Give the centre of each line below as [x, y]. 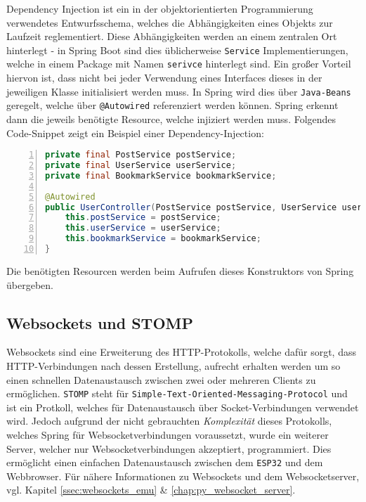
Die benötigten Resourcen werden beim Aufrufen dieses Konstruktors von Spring [180, 270]
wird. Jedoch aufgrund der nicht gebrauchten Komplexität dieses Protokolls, [169, 421]
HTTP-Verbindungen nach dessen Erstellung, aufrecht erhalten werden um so [174, 365]
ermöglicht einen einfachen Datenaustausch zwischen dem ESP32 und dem [165, 462]
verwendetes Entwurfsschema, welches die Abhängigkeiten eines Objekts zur [170, 22]
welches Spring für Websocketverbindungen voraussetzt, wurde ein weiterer [168, 434]
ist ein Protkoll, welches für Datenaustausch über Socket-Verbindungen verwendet [183, 407]
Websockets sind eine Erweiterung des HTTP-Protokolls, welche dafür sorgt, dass [181, 352]
